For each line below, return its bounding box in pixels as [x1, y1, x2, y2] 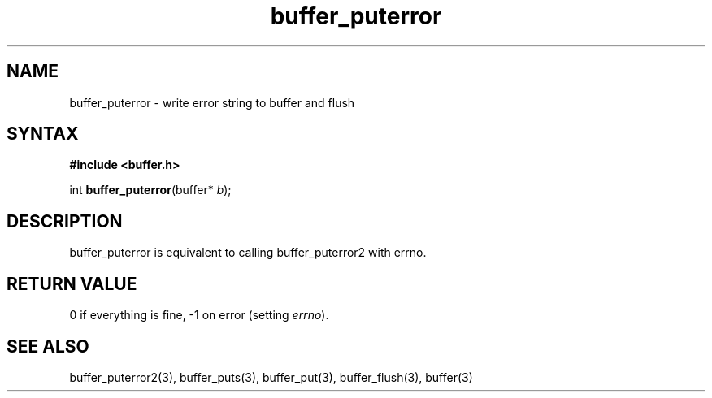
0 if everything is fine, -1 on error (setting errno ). [69, 308, 329, 322]
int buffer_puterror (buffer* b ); [69, 183, 232, 197]
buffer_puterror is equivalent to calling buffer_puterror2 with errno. [69, 245, 427, 260]
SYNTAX [7, 123, 79, 145]
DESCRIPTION [7, 210, 123, 231]
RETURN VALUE [7, 273, 137, 294]
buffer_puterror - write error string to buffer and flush [69, 95, 355, 110]
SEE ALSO [7, 335, 89, 357]
